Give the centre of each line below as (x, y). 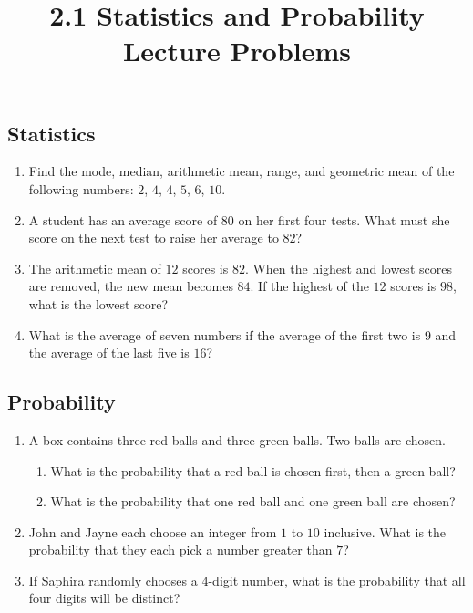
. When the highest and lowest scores (348, 268)
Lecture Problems (237, 51)
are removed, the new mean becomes (131, 286)
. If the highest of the (309, 286)
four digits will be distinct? (104, 598)
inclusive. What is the (385, 531)
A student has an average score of (123, 219)
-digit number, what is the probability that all (337, 580)
